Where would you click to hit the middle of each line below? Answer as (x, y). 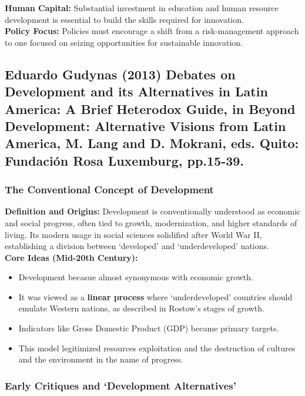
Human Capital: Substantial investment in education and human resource (142, 8)
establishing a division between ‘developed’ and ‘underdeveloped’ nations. (137, 246)
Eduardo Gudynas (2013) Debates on (120, 74)
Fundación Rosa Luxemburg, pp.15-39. (125, 160)
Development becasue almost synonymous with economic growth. (136, 277)
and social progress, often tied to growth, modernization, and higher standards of (151, 222)
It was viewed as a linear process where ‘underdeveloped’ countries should (155, 296)
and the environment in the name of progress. (101, 359)
